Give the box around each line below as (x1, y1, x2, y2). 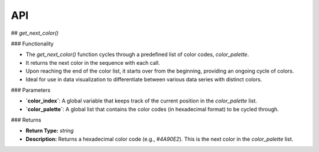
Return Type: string (25, 127, 74, 134)
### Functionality (11, 40, 54, 47)
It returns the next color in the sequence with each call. (25, 59, 160, 66)
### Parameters (11, 86, 51, 94)
